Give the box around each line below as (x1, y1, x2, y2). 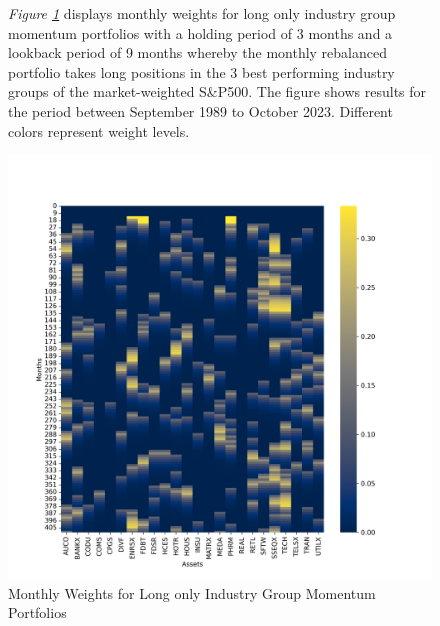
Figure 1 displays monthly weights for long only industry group (8, 3, 396, 23)
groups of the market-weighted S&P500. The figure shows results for (8, 81, 427, 102)
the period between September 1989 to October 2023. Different (8, 100, 393, 121)
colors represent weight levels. (8, 120, 190, 141)
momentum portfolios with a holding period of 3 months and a (8, 22, 393, 43)
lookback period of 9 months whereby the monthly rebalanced (8, 42, 387, 63)
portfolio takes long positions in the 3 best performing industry (8, 61, 395, 82)
